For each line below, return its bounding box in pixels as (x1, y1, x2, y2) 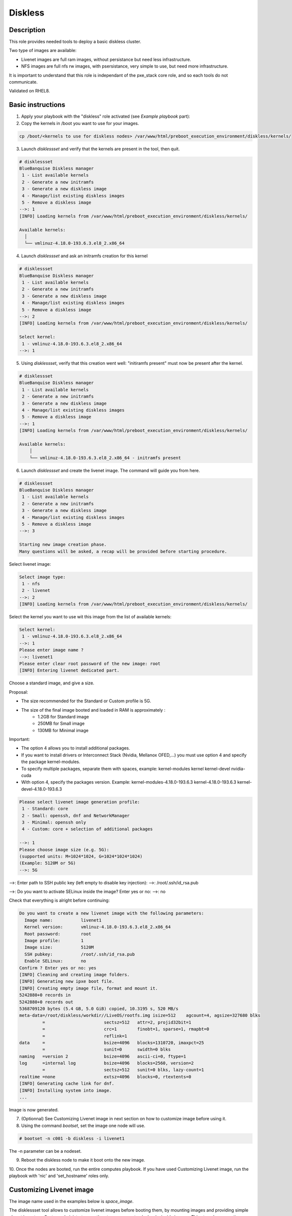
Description (9, 26, 46, 34)
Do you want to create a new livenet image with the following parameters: (19, 911, 204, 916)
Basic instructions (9, 101, 66, 109)
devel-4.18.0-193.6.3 (21, 786, 62, 792)
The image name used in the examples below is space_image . (9, 1198, 134, 1204)
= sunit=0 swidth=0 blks (42, 1047, 171, 1053)
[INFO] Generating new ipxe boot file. (19, 979, 114, 984)
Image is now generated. (9, 1107, 59, 1112)
